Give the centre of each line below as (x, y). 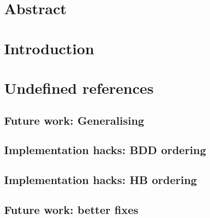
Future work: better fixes (71, 209)
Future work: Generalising (74, 120)
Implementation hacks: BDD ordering (105, 150)
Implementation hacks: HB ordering (101, 180)
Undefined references (79, 87)
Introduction (49, 48)
